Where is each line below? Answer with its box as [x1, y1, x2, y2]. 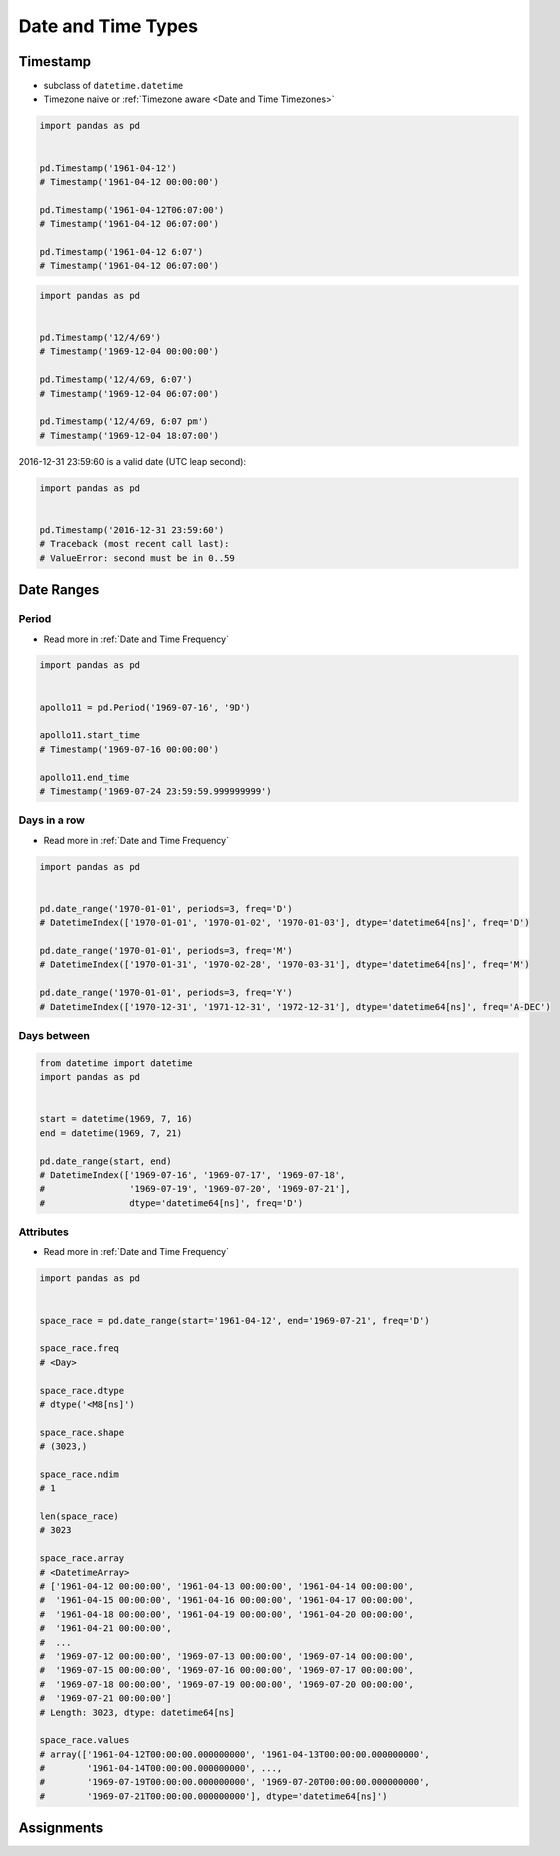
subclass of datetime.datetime [43, 80, 184, 92]
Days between [18, 1028, 90, 1042]
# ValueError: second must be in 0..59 [39, 552, 235, 564]
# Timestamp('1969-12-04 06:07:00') [39, 388, 220, 399]
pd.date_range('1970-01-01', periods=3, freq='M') [39, 945, 294, 957]
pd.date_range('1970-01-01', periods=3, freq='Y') [39, 987, 294, 999]
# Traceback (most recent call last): [39, 538, 230, 550]
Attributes [18, 1225, 69, 1239]
